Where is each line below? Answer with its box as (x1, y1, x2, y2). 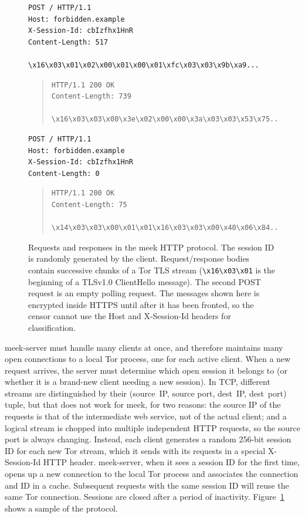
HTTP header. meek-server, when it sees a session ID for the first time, (43, 456, 300, 468)
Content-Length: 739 (51, 92, 131, 101)
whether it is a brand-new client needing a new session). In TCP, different (5, 375, 270, 388)
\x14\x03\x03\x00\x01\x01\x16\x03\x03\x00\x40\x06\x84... (51, 224, 283, 232)
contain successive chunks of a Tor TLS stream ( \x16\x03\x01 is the (28, 263, 276, 276)
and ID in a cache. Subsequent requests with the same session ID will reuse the (5, 479, 289, 491)
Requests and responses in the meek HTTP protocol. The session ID (28, 241, 274, 253)
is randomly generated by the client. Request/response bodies (28, 252, 250, 265)
